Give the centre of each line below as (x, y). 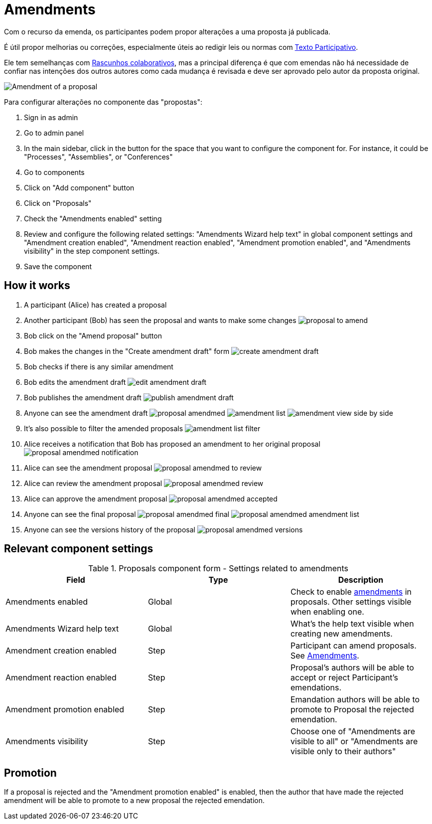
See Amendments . (325, 656)
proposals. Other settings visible (351, 602)
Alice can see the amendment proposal (88, 468)
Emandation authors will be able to (355, 700)
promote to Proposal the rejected (352, 710)
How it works (37, 286)
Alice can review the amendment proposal (93, 483)
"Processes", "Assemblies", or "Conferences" (98, 157)
